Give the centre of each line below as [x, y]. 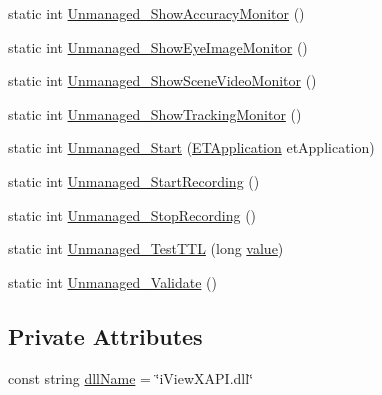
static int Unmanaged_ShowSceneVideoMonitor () [162, 80]
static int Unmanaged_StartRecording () [134, 180]
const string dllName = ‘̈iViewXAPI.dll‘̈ [131, 377]
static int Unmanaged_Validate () [112, 281]
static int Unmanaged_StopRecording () [132, 214]
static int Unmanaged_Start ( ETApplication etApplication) [191, 147]
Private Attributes [105, 335]
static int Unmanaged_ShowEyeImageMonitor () [158, 46]
